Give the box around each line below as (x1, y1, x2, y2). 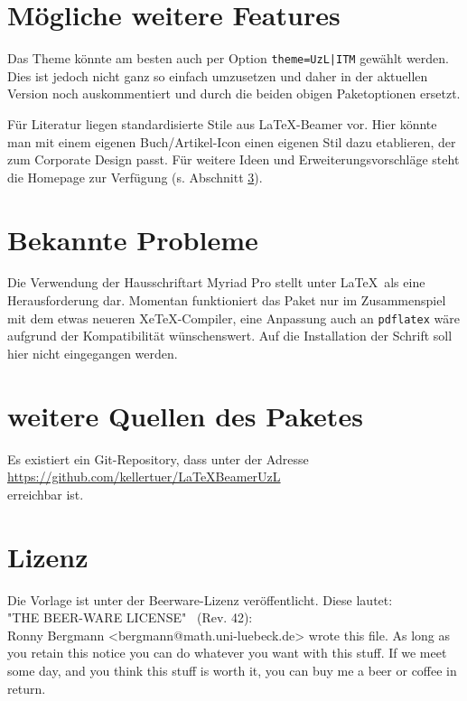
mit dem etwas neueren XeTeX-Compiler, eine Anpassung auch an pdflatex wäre (7, 308, 460, 327)
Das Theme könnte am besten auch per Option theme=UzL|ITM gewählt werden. (7, 49, 449, 68)
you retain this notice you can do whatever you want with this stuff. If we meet (7, 643, 447, 662)
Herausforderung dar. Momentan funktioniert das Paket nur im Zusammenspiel (7, 291, 446, 310)
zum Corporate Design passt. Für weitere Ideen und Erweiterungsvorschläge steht (7, 150, 460, 169)
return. (7, 678, 46, 697)
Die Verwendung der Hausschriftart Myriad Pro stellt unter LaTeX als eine (7, 273, 425, 292)
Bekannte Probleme (7, 220, 258, 257)
